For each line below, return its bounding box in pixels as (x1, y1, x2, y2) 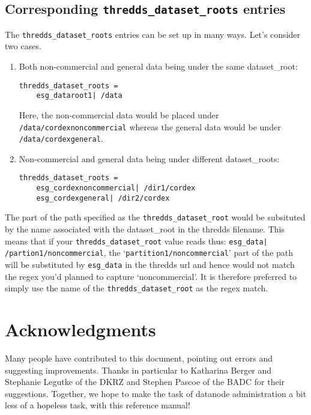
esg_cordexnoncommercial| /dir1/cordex (36, 184, 196, 193)
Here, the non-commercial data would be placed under (19, 108, 219, 121)
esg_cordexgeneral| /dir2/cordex (36, 193, 170, 202)
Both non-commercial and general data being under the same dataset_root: (19, 60, 298, 73)
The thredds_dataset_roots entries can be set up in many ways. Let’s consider (5, 28, 301, 40)
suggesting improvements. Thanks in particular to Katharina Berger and (5, 363, 272, 376)
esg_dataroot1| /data (36, 91, 122, 100)
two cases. (5, 40, 41, 52)
